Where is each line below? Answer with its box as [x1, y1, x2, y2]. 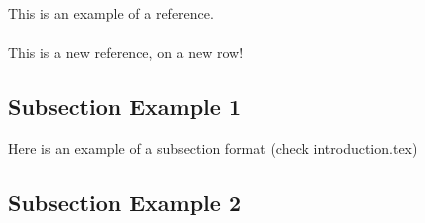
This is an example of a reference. [8, 3, 214, 23]
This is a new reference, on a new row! [8, 42, 244, 63]
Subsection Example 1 [8, 91, 241, 122]
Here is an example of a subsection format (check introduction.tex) [8, 137, 418, 158]
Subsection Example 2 [8, 186, 241, 217]
